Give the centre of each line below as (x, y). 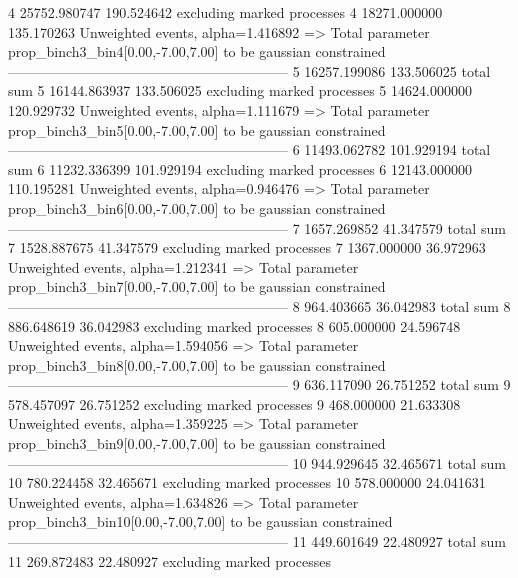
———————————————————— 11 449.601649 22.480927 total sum (257, 541)
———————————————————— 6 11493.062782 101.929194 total (249, 149)
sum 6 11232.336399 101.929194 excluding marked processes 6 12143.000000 (240, 168)
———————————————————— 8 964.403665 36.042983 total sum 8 (259, 305)
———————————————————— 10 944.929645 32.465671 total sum (257, 462)
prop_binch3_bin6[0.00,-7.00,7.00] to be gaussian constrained (197, 207)
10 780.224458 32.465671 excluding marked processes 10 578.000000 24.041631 (247, 482)
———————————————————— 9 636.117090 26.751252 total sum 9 (259, 384)
